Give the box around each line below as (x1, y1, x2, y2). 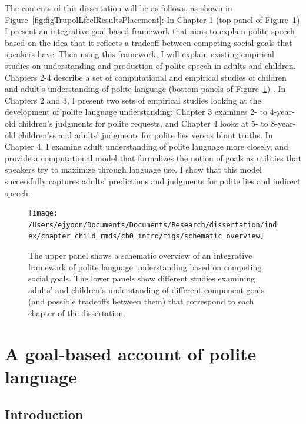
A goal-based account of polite (5, 341, 257, 365)
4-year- (270, 105, 295, 118)
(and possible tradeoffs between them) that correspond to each (28, 295, 254, 307)
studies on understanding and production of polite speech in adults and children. (5, 59, 296, 71)
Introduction (5, 405, 84, 423)
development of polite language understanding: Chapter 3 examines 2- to (5, 105, 267, 118)
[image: (28, 209, 58, 218)
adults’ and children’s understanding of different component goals (28, 283, 265, 296)
